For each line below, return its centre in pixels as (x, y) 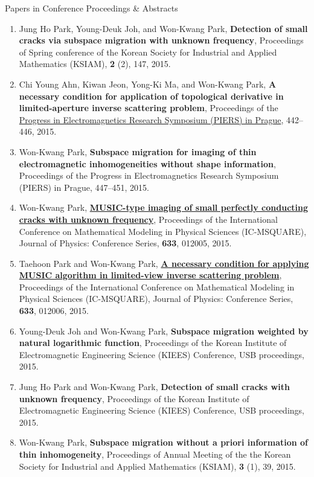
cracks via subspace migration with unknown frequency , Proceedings (161, 40)
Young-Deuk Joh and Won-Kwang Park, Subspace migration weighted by (164, 331)
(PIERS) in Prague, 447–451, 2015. (84, 187)
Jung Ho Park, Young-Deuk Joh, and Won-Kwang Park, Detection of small (163, 28)
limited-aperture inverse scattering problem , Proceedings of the (149, 108)
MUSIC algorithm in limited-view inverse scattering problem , (150, 275)
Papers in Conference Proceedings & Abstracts (91, 8)
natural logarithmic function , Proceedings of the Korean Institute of (153, 343)
